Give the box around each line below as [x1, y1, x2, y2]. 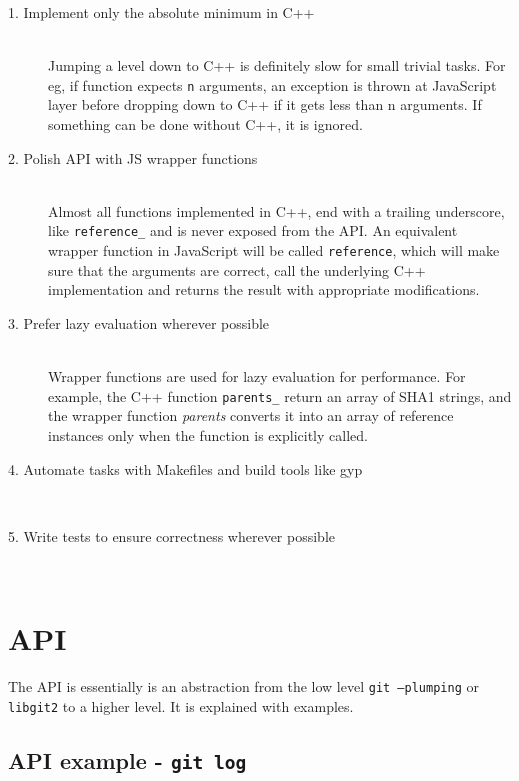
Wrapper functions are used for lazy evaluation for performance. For [48, 366, 466, 387]
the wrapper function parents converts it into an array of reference [48, 405, 454, 426]
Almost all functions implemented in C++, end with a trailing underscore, [48, 200, 505, 221]
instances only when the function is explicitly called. [48, 424, 368, 445]
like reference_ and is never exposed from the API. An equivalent [48, 220, 458, 241]
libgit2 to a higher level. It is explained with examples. [8, 695, 354, 716]
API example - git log [8, 744, 247, 775]
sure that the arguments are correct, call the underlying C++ [48, 259, 426, 280]
